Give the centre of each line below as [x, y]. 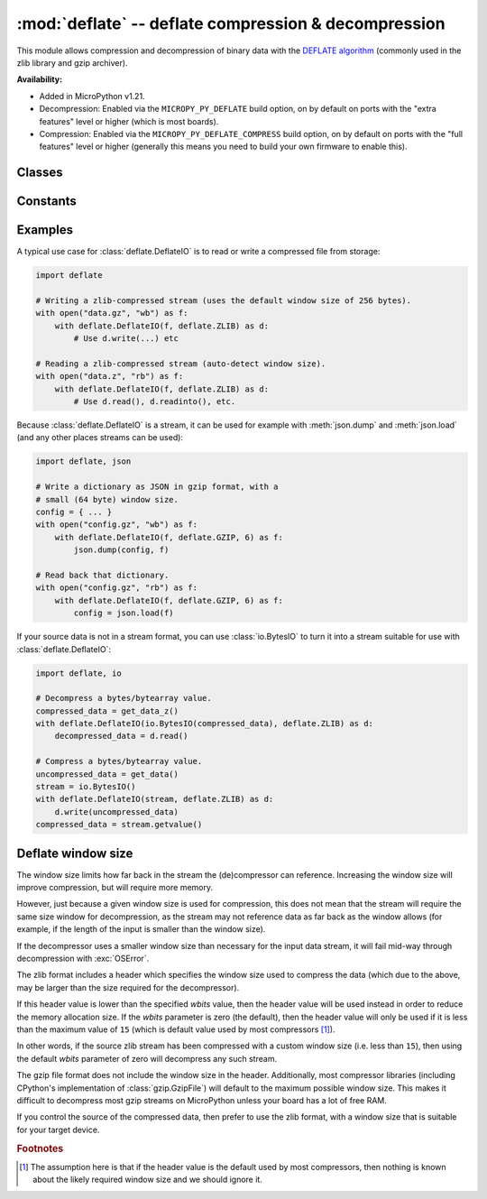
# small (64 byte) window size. [107, 499]
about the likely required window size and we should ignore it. [148, 1180]
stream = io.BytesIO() [86, 787]
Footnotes [40, 1148]
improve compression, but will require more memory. [115, 888]
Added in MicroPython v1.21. [92, 96]
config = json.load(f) [124, 613]
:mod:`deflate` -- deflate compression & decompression [231, 23]
